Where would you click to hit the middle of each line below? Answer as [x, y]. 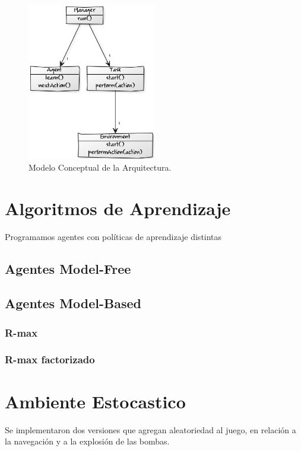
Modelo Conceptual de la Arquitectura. [100, 167]
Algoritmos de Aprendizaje [118, 208]
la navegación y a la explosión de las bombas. [87, 441]
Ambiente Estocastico [95, 401]
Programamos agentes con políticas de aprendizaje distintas [113, 236]
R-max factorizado [50, 359]
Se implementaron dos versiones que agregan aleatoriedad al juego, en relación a [150, 429]
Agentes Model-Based [73, 303]
